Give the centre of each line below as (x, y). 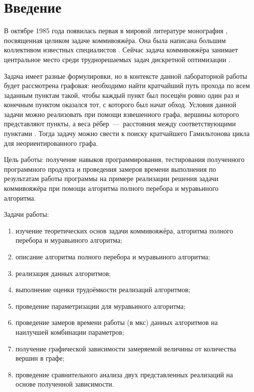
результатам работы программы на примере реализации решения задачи (111, 178)
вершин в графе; (40, 358)
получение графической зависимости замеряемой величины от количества (126, 348)
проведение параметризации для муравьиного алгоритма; (101, 306)
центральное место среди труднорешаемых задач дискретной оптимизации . (117, 59)
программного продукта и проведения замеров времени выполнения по (110, 169)
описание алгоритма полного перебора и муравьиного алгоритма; (113, 256)
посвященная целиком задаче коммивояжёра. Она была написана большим (115, 40)
